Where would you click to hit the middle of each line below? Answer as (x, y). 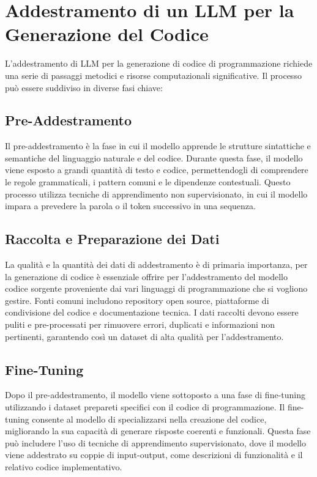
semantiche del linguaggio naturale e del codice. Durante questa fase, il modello (154, 157)
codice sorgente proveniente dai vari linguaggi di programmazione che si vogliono (156, 288)
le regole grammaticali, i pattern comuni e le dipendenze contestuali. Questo (148, 182)
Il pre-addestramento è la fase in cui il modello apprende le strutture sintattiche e (158, 146)
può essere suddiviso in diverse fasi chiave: (84, 87)
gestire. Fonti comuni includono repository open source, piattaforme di (137, 300)
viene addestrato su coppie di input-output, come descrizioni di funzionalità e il (154, 455)
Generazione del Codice (107, 34)
